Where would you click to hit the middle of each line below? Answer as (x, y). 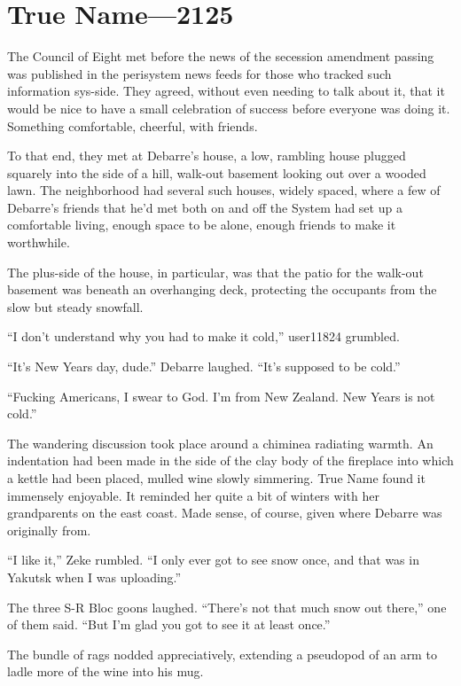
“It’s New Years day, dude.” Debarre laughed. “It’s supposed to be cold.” (204, 366)
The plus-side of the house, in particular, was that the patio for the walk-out (215, 272)
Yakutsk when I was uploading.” (94, 577)
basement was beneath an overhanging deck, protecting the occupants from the (222, 289)
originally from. (49, 530)
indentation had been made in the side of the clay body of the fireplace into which (230, 460)
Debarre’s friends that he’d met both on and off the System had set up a (205, 207)
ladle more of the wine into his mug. (105, 671)
